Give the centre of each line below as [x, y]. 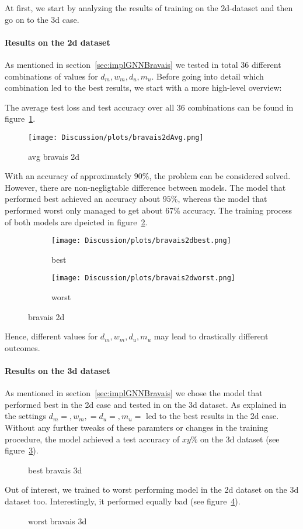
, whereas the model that [222, 199]
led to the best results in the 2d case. [213, 416]
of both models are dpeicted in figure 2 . [76, 221]
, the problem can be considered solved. [220, 176]
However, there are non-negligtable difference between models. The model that [145, 187]
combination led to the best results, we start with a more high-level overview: [143, 87]
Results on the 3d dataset [58, 371]
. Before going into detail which [208, 76]
